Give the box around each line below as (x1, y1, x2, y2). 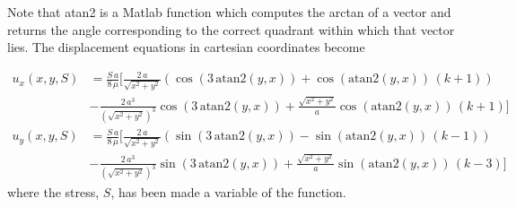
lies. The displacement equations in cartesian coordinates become (7, 38, 365, 56)
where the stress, (7, 182, 100, 201)
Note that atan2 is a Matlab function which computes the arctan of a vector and (7, 3, 451, 21)
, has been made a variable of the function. (110, 182, 346, 201)
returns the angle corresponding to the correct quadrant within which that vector (7, 20, 455, 39)
